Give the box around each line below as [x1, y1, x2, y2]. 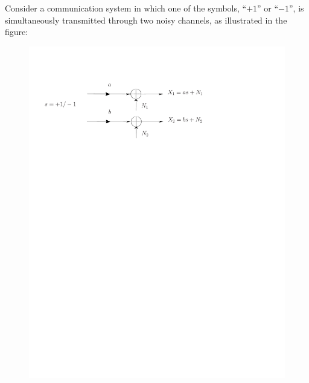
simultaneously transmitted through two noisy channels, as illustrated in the [5, 13, 287, 26]
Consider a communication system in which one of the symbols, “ [5, 2, 247, 14]
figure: [5, 25, 28, 38]
